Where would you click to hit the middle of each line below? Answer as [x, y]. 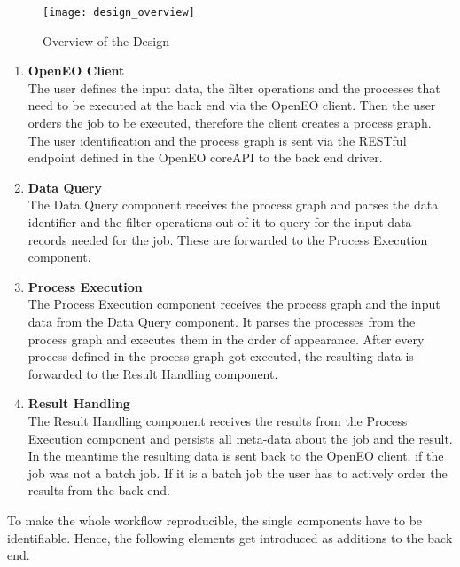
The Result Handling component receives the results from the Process [218, 420]
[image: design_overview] [119, 12]
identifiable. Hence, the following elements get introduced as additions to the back [230, 537]
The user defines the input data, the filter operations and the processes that [234, 87]
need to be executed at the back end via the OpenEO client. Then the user [232, 105]
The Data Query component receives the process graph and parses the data [233, 205]
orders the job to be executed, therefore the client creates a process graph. [230, 123]
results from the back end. [99, 490]
